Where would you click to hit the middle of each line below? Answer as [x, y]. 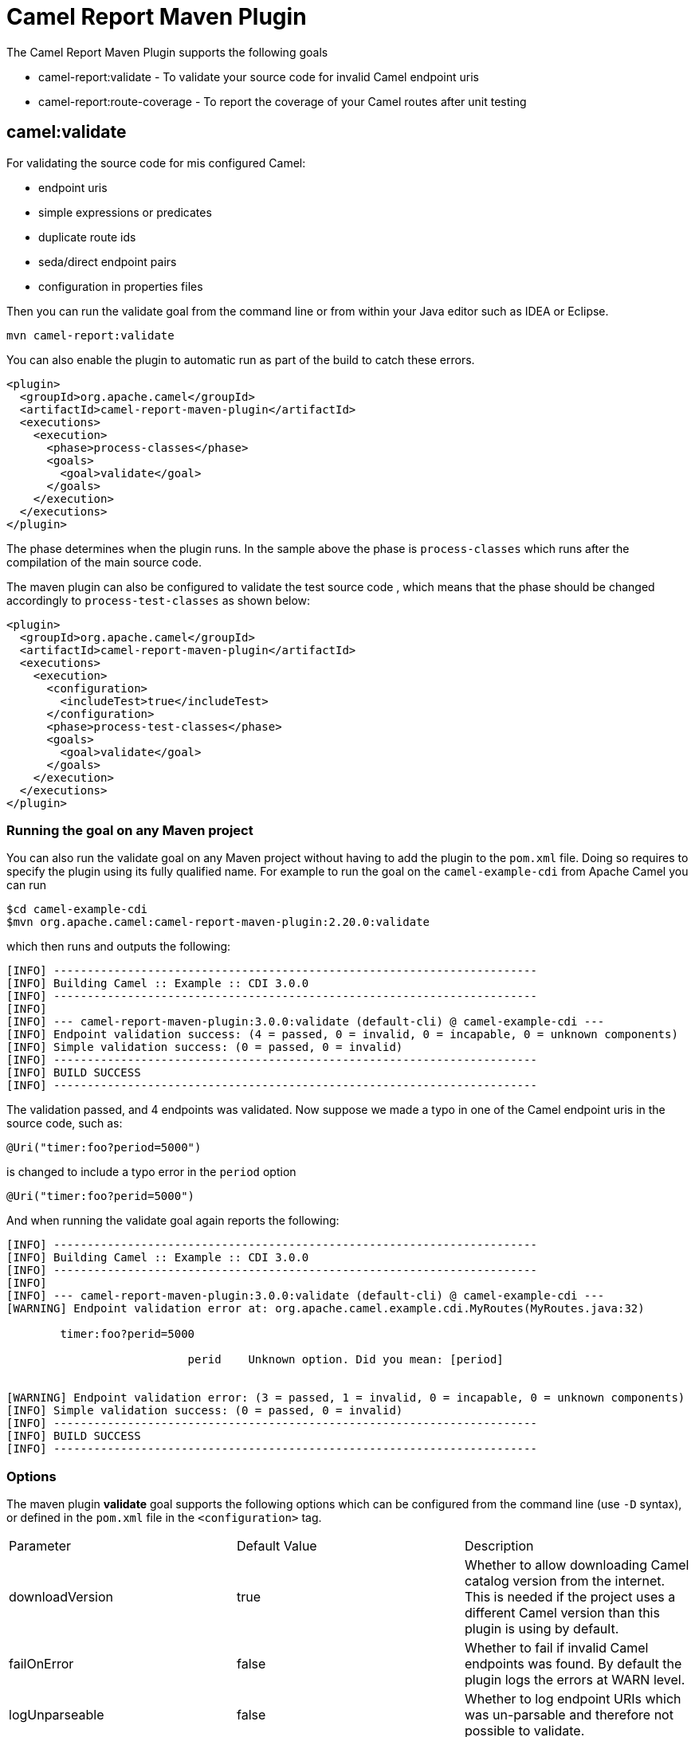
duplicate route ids [87, 237]
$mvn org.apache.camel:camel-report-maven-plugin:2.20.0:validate [218, 922]
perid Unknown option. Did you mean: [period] [346, 1360]
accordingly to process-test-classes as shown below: [159, 600]
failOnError [41, 1664]
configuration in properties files [121, 286]
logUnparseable [57, 1715]
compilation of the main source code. [104, 562]
